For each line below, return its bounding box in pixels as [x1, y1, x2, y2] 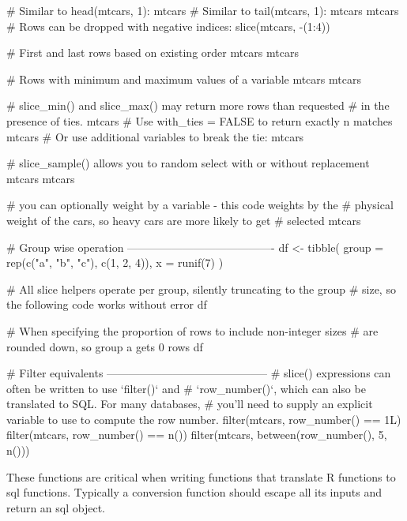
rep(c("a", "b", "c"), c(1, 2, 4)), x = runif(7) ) [6, 254, 224, 271]
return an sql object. [6, 499, 106, 515]
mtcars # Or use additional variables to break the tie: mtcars [6, 128, 304, 144]
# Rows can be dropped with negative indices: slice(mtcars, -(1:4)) [6, 17, 330, 34]
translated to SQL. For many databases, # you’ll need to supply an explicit [6, 395, 373, 412]
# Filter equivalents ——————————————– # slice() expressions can [6, 365, 391, 381]
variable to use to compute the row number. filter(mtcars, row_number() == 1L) [6, 410, 401, 427]
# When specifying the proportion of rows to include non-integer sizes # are [6, 322, 379, 339]
